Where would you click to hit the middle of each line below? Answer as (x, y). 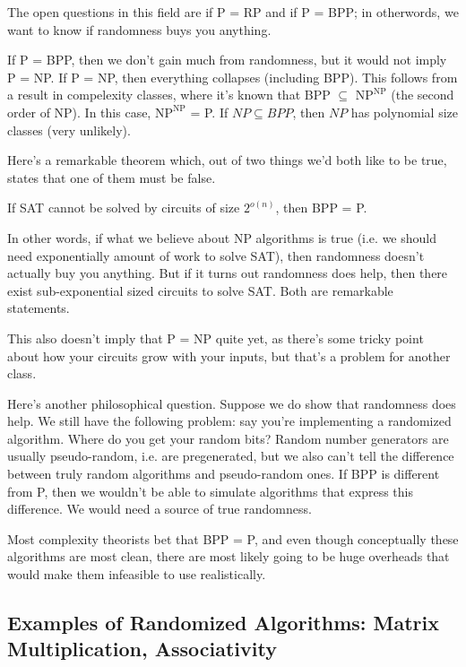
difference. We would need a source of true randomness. (160, 509)
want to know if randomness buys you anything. (139, 29)
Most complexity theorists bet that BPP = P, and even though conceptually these (233, 538)
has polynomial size (405, 112)
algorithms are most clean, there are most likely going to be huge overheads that (229, 556)
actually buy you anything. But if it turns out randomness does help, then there (228, 273)
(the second (423, 95)
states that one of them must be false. (112, 177)
